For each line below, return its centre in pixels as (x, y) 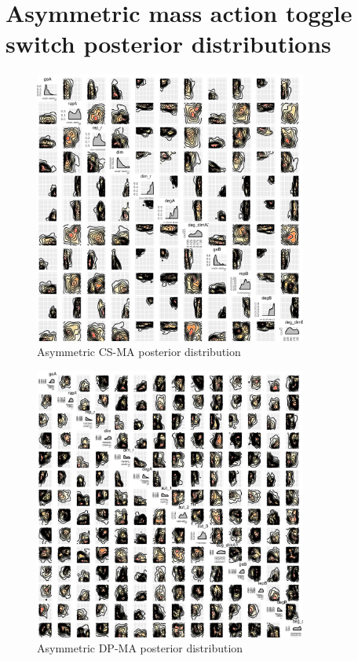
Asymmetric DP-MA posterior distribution (140, 648)
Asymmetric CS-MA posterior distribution (139, 352)
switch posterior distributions (168, 44)
